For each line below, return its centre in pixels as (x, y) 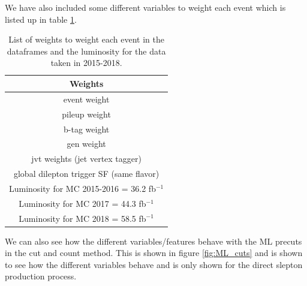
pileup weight (86, 114)
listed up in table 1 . (41, 19)
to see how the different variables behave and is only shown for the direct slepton (154, 264)
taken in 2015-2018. (86, 63)
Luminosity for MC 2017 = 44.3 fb (82, 203)
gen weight (86, 144)
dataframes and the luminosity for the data (86, 51)
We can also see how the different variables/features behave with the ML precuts (153, 241)
